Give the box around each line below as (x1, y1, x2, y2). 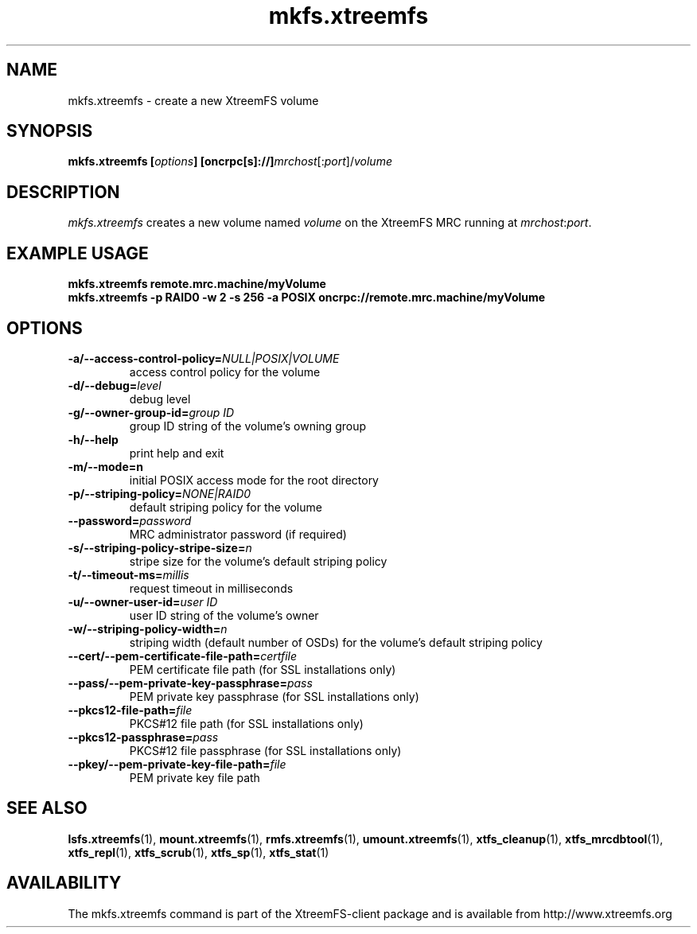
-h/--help (68, 432, 119, 446)
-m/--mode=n (68, 459, 143, 473)
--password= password (68, 513, 192, 527)
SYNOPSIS (6, 121, 93, 142)
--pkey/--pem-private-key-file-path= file (68, 757, 286, 771)
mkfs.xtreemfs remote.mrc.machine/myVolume (68, 277, 326, 291)
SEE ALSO (6, 798, 88, 819)
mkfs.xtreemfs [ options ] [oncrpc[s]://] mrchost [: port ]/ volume (68, 154, 392, 169)
